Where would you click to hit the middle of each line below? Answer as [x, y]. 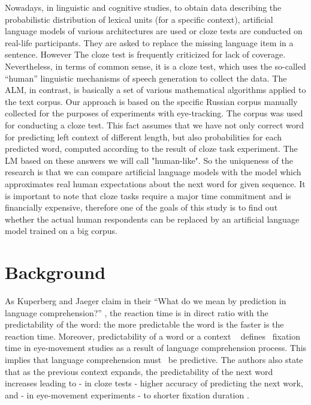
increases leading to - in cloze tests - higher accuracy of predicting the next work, [154, 383]
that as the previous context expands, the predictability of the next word [139, 371]
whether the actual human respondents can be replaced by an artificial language [152, 219]
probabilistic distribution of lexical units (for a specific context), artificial [139, 19]
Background [55, 272]
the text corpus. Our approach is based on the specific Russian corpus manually [151, 101]
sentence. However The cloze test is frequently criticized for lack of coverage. [145, 54]
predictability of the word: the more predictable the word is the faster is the [144, 324]
